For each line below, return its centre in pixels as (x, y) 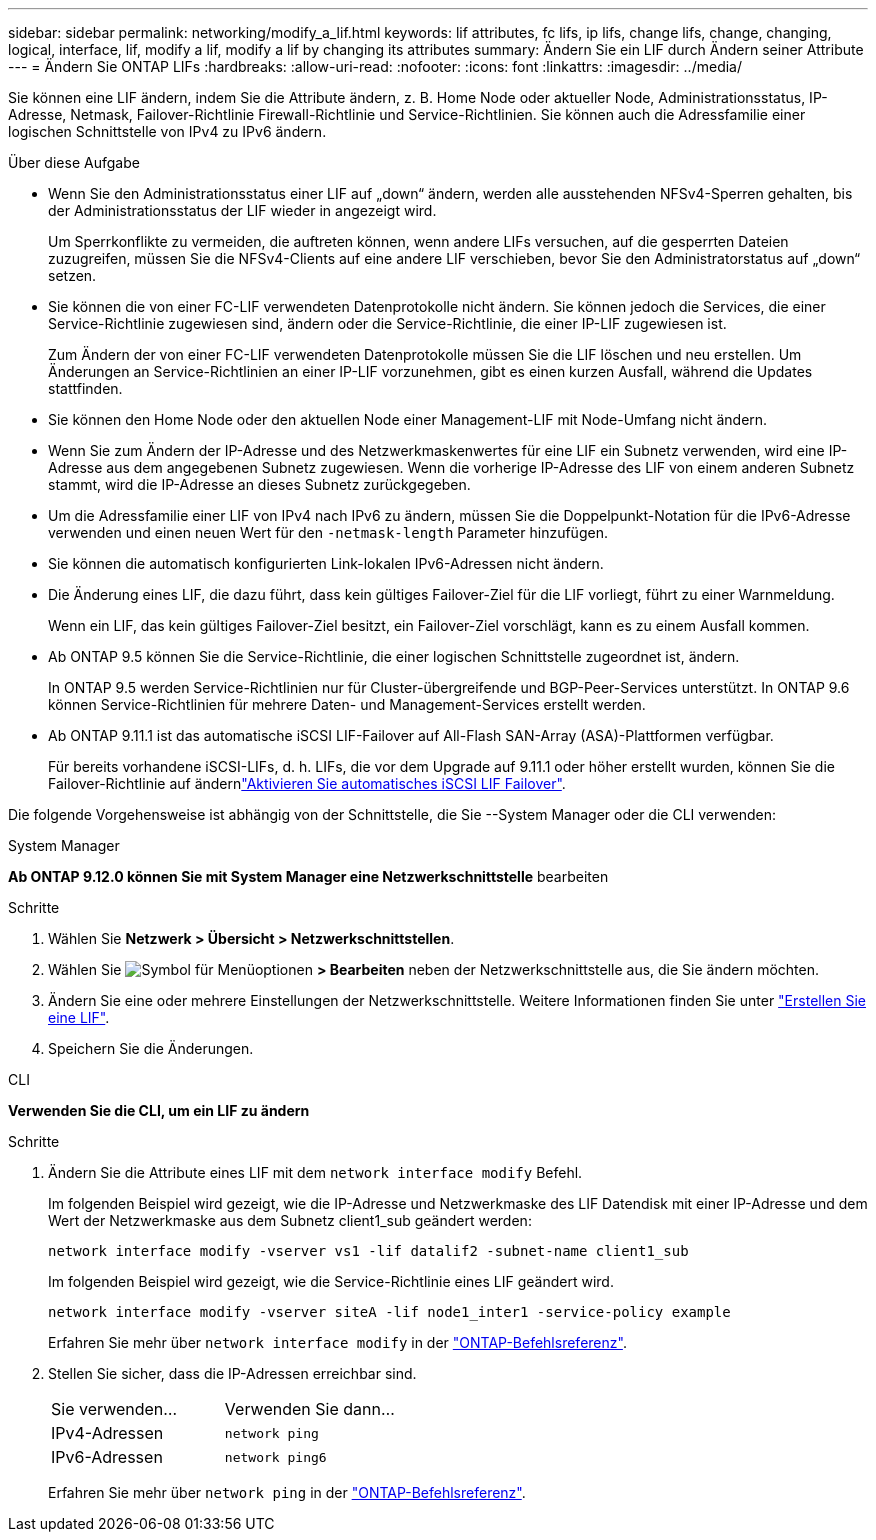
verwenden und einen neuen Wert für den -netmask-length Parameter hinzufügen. (328, 532)
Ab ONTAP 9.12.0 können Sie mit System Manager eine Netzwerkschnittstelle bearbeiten (308, 876)
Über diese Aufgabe (74, 162)
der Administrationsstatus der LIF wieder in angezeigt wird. (242, 210)
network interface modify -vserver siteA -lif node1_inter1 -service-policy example (389, 1312)
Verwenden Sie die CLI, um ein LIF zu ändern (159, 1110)
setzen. (72, 275)
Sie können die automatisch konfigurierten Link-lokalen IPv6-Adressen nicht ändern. (326, 563)
